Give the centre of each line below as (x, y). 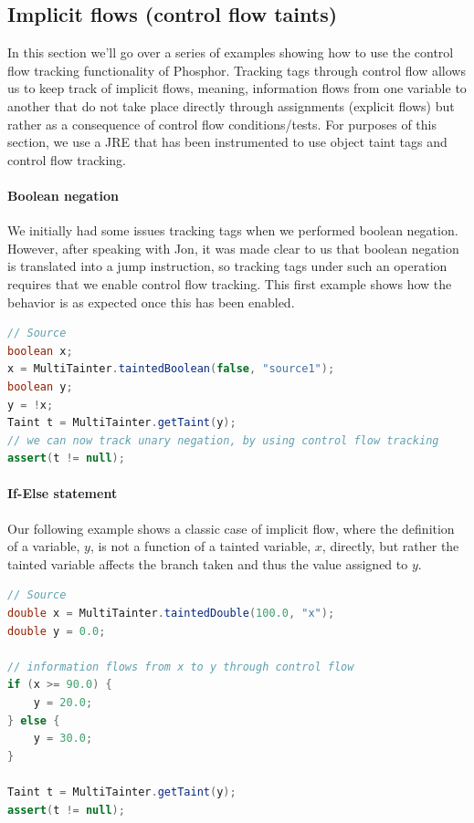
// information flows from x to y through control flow (181, 667)
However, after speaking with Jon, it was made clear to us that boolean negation (233, 248)
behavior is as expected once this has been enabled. (151, 302)
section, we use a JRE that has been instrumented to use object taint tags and (227, 142)
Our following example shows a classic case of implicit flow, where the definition (231, 528)
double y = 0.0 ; (57, 631)
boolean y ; (40, 386)
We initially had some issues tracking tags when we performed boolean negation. (233, 230)
